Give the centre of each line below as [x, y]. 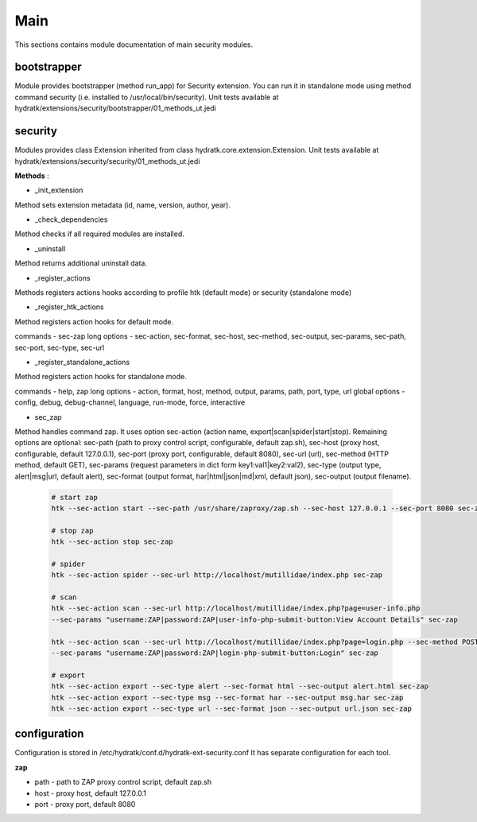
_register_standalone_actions [82, 362]
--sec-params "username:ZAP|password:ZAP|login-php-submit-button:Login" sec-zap [215, 653]
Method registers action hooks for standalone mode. [101, 377]
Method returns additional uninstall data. [81, 263]
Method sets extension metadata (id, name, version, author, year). [122, 205]
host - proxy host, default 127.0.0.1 [90, 793]
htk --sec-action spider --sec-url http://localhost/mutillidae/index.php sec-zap [217, 575]
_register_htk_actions [69, 307]
